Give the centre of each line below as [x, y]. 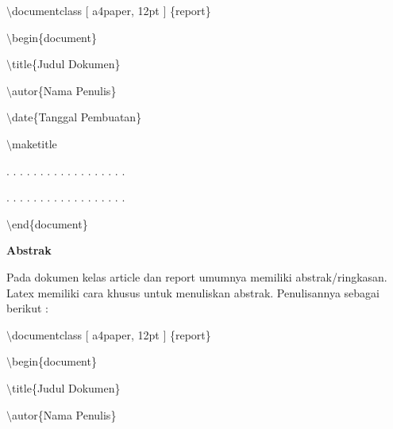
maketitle [35, 143]
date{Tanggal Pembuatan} [77, 117]
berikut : [27, 308]
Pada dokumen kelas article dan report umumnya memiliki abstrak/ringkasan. [197, 276]
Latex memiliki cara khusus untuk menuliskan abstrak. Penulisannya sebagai [193, 292]
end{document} [50, 223]
